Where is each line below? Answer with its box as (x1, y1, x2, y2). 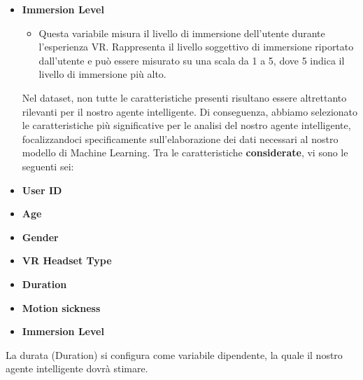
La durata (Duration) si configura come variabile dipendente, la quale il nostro (6, 347, 343, 362)
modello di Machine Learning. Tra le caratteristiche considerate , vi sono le (22, 145, 348, 160)
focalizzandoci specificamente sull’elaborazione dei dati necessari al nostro (22, 131, 339, 146)
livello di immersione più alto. (38, 67, 166, 81)
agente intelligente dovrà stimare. (6, 361, 148, 376)
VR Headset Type (22, 253, 112, 268)
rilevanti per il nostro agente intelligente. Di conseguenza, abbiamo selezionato (22, 104, 358, 118)
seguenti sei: (22, 158, 74, 173)
